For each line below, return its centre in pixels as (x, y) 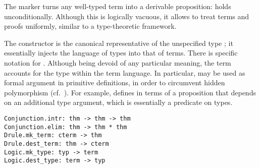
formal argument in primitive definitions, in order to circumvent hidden (115, 82)
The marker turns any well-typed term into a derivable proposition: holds (118, 6)
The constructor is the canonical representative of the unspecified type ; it (119, 43)
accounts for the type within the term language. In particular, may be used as (125, 72)
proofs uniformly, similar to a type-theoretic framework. (90, 26)
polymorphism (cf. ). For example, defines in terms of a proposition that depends (130, 92)
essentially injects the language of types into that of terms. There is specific (121, 53)
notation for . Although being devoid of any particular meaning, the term (118, 62)
